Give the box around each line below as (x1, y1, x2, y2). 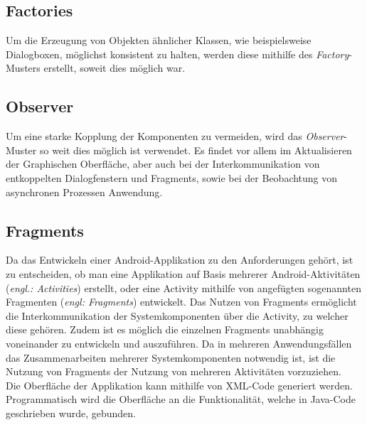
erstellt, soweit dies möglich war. (43, 60, 186, 75)
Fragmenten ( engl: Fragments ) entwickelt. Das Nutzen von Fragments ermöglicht (6, 294, 357, 309)
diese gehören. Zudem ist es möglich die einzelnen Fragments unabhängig (6, 322, 324, 337)
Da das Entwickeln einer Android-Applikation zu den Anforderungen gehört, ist (6, 252, 353, 267)
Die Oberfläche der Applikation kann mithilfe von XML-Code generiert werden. (6, 377, 353, 392)
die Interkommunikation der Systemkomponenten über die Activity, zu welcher (6, 308, 349, 323)
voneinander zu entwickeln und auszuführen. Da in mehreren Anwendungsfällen (6, 335, 352, 350)
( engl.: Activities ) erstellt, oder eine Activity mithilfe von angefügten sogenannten (6, 280, 361, 295)
